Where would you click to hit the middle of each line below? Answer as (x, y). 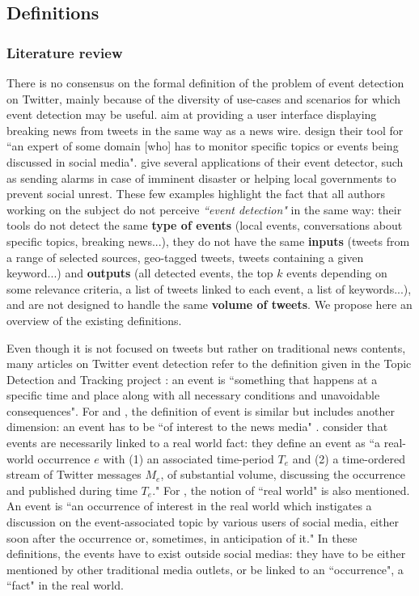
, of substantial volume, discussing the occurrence (283, 474)
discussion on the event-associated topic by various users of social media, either (203, 522)
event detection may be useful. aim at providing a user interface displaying (192, 114)
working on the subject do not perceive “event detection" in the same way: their (204, 209)
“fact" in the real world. (65, 585)
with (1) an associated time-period (188, 458)
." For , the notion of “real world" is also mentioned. (281, 490)
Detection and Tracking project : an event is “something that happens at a (192, 379)
